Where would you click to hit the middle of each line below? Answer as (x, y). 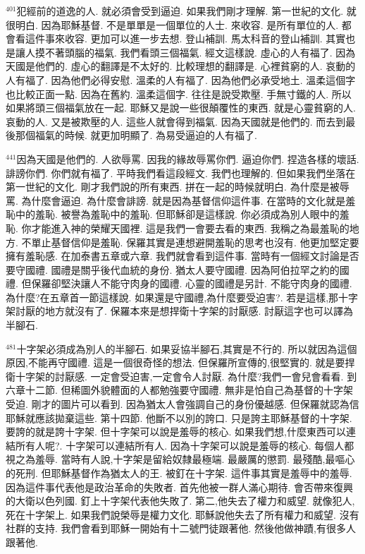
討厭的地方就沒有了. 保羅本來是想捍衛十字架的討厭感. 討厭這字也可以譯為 (184, 311)
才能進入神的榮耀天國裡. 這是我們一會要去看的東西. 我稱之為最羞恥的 (190, 228)
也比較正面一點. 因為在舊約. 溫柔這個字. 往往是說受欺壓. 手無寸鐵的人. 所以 (179, 94)
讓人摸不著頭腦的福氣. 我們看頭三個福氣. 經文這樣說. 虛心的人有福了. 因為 (185, 52)
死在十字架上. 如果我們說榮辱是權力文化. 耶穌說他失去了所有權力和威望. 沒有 (182, 514)
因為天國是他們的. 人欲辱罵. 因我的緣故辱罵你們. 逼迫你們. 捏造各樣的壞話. (188, 158)
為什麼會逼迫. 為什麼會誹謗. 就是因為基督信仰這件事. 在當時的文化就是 (184, 200)
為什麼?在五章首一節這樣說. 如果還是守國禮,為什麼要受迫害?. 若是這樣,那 (172, 297)
